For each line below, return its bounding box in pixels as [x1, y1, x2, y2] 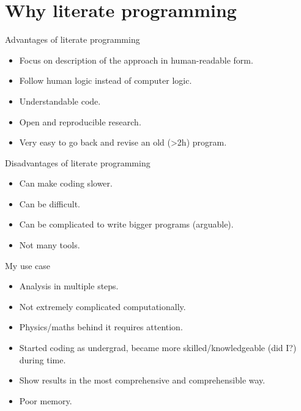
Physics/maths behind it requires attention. [19, 320, 183, 333]
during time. [19, 353, 66, 366]
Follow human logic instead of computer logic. [19, 74, 192, 87]
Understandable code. [19, 94, 101, 107]
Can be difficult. [19, 197, 80, 210]
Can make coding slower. [19, 177, 113, 190]
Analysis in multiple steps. [19, 280, 119, 292]
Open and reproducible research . [19, 115, 141, 128]
